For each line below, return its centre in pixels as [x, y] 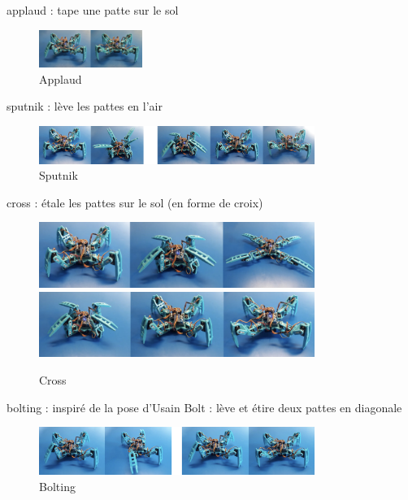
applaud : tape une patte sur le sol [93, 10]
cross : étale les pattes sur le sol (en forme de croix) [135, 202]
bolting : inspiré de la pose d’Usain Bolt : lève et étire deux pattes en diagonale [204, 407]
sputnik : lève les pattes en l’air [85, 106]
